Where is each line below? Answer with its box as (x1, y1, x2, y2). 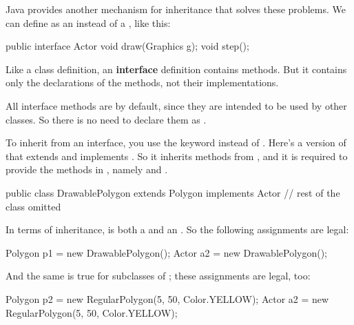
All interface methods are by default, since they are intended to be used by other (6, 98, 347, 112)
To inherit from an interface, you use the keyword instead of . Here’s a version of (6, 135, 346, 150)
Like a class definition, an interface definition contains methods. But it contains (6, 61, 347, 76)
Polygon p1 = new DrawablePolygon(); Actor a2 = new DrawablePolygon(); (6, 245, 327, 259)
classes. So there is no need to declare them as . (6, 112, 207, 126)
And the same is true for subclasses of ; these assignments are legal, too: (6, 268, 311, 283)
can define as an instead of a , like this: (6, 15, 171, 30)
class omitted (6, 199, 61, 213)
